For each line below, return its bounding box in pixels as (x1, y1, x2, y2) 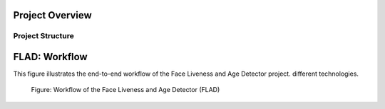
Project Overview (13, 9, 92, 21)
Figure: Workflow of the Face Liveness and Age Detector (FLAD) (31, 86, 220, 94)
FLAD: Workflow (13, 51, 88, 63)
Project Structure (13, 31, 74, 41)
